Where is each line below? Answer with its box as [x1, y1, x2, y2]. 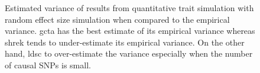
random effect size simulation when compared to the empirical [5, 13, 230, 25]
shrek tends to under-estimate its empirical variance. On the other [5, 36, 245, 48]
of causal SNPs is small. [5, 58, 91, 71]
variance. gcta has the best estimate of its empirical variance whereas [5, 25, 255, 37]
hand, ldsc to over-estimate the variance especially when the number [5, 47, 253, 60]
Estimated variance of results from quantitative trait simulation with [5, 2, 254, 13]
